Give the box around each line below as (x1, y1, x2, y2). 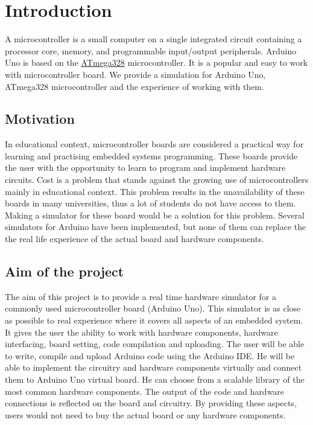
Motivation (5, 109, 75, 128)
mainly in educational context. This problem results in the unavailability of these (5, 185, 305, 197)
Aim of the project (5, 262, 124, 281)
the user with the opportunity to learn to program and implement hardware (5, 161, 286, 174)
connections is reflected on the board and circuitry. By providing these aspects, (5, 397, 297, 409)
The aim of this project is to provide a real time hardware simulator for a (5, 290, 277, 302)
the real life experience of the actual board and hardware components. (5, 232, 264, 245)
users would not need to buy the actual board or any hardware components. (5, 408, 286, 421)
